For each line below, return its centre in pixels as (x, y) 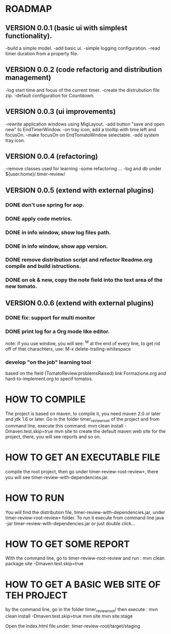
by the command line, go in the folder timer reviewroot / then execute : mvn (82, 610)
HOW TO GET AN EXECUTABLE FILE (83, 457)
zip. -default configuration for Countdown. (50, 95)
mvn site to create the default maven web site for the (110, 431)
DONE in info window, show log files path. (58, 232)
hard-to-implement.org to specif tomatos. (49, 379)
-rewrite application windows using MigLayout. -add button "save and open (85, 124)
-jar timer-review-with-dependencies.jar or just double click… (70, 523)
